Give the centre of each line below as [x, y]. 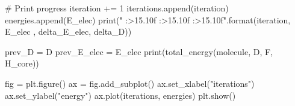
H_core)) [22, 63]
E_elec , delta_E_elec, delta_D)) [68, 31]
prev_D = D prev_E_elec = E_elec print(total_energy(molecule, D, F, [139, 51]
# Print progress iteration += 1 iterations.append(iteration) [117, 8]
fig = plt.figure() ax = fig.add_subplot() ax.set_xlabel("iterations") [130, 83]
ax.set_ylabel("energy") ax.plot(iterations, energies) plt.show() [120, 95]
